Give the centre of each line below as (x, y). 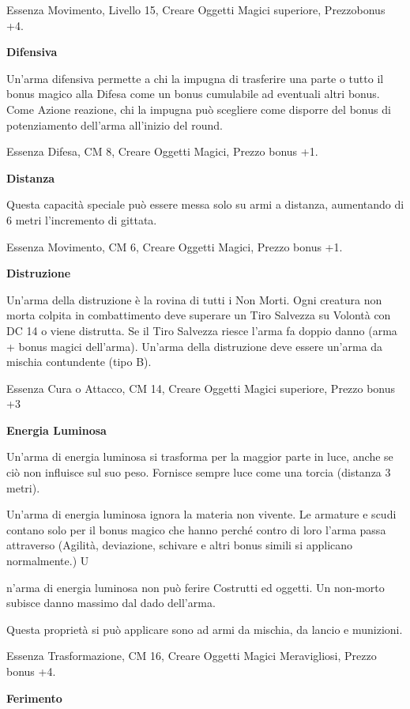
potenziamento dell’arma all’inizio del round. (115, 124)
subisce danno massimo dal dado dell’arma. (111, 603)
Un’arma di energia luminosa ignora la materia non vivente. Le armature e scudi (201, 514)
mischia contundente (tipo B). (79, 362)
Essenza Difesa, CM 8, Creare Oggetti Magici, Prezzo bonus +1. (162, 151)
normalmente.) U (48, 561)
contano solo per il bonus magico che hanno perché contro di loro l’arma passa (196, 529)
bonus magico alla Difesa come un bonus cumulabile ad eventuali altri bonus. (193, 94)
